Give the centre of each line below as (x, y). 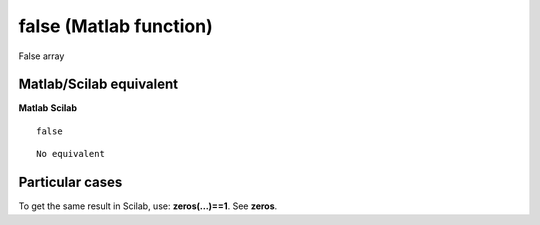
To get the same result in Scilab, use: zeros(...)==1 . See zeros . (148, 206)
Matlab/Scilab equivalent (98, 84)
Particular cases (70, 182)
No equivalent (70, 154)
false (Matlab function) (116, 26)
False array (41, 56)
